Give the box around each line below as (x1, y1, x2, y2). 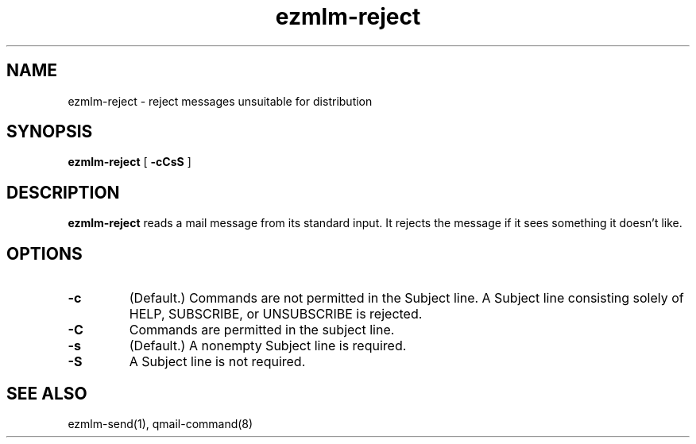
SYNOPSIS (6, 122, 93, 142)
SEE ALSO (6, 383, 87, 403)
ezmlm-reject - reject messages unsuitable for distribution (68, 94, 373, 108)
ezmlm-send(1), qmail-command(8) (68, 416, 253, 430)
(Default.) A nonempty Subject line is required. (129, 338, 407, 354)
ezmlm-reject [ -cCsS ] (68, 155, 191, 169)
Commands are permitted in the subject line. (129, 322, 395, 338)
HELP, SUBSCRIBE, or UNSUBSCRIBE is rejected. (129, 306, 423, 322)
